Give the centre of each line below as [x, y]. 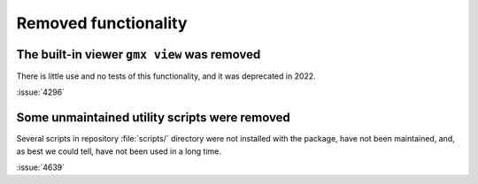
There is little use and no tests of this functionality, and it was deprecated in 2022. [166, 76]
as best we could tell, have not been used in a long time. [119, 151]
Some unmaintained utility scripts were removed [154, 118]
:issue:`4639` [41, 167]
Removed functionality [102, 23]
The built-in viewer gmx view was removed [139, 54]
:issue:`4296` [41, 92]
